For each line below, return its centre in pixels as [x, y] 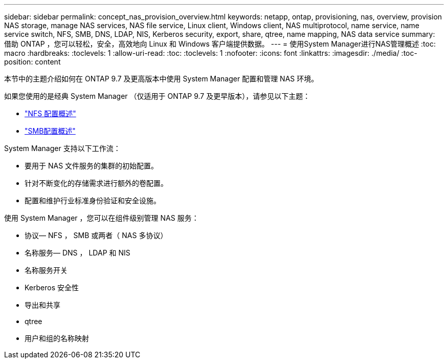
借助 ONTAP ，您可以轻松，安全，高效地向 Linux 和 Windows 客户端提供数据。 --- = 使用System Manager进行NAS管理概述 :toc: [220, 44]
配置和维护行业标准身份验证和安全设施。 [93, 200]
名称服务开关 [46, 270]
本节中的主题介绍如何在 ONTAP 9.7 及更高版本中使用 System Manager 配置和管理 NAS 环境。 [161, 79]
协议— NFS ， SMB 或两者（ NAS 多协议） [96, 235]
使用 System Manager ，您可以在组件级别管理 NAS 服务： [102, 218]
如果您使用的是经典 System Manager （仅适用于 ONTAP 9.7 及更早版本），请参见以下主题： [157, 96]
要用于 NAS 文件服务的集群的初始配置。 [92, 166]
